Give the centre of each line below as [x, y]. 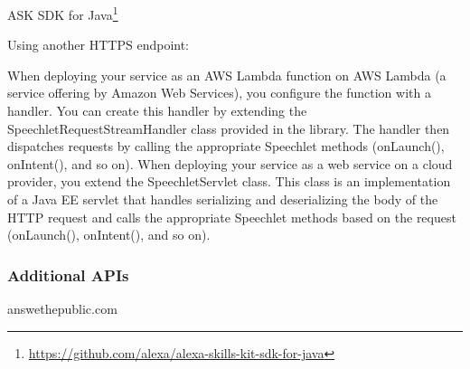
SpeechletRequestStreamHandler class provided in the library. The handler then [229, 128]
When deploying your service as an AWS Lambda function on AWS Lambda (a [227, 75]
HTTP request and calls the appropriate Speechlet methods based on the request [232, 217]
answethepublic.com [62, 308]
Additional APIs [68, 274]
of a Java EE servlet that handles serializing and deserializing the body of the [223, 199]
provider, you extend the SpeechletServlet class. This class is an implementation [229, 181]
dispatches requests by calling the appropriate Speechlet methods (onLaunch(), [226, 146]
